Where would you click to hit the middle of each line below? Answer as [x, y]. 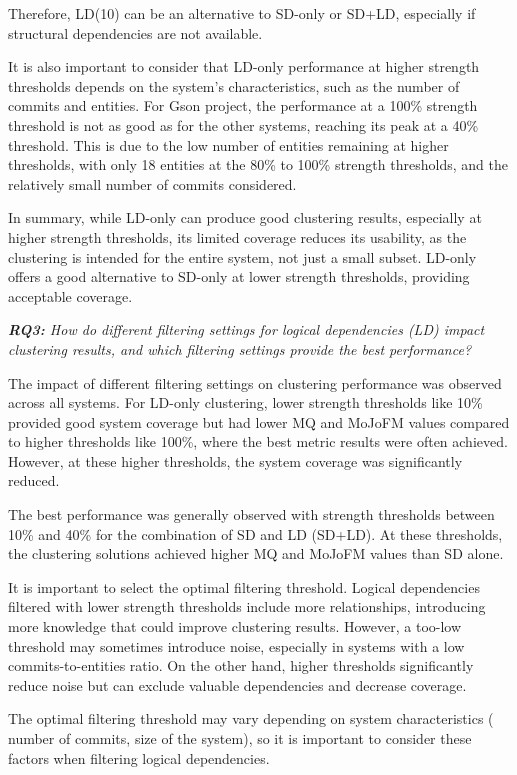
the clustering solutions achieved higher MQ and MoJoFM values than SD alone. [256, 553]
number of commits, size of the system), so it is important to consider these [240, 738]
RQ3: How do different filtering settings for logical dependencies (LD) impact [246, 329]
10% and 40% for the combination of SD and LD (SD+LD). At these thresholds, [255, 533]
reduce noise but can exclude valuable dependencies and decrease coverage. [237, 684]
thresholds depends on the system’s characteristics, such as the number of [234, 85]
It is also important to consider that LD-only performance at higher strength [244, 66]
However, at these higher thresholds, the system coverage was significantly [235, 460]
